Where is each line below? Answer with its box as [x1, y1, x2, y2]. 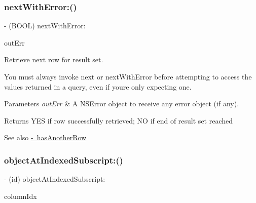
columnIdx [4, 190, 37, 201]
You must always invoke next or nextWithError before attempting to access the [4, 71, 252, 82]
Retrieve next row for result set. [4, 54, 103, 65]
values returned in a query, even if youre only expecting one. [4, 81, 192, 92]
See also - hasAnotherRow [4, 132, 87, 143]
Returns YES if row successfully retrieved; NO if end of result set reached [4, 115, 233, 126]
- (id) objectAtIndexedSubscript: [4, 174, 105, 184]
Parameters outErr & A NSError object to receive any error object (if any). [4, 98, 239, 109]
